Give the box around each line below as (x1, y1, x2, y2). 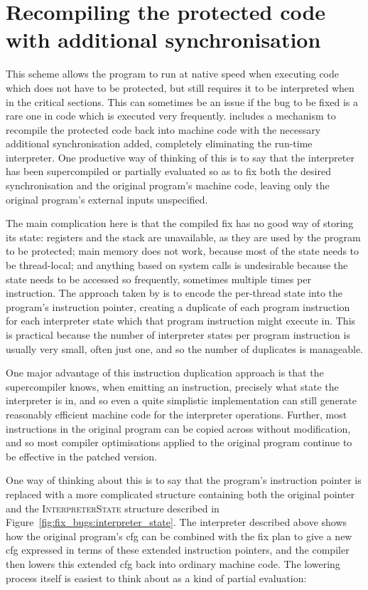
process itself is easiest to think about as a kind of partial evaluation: (6, 570, 307, 585)
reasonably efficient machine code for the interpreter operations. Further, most (6, 406, 347, 421)
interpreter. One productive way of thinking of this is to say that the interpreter (6, 149, 355, 164)
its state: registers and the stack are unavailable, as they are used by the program (6, 229, 361, 244)
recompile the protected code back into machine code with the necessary (6, 122, 321, 137)
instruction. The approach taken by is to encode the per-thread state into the (6, 285, 343, 300)
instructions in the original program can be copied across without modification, (6, 421, 351, 436)
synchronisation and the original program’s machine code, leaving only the (6, 178, 330, 193)
